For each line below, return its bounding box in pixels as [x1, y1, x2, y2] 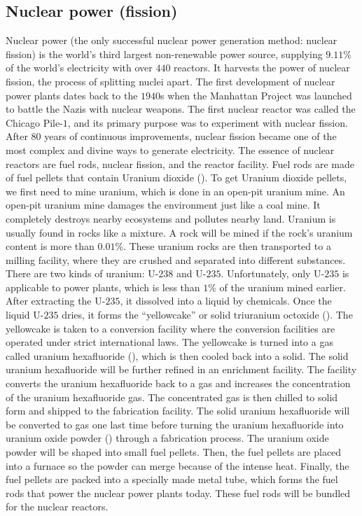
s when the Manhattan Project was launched [160, 88, 352, 102]
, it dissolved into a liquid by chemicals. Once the [120, 293, 332, 308]
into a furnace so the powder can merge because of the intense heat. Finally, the [6, 458, 349, 473]
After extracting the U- [6, 293, 106, 308]
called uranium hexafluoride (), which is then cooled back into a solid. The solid [6, 348, 349, 363]
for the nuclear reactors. [6, 499, 109, 514]
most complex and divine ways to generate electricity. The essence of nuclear [6, 142, 335, 157]
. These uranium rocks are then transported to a [123, 239, 331, 253]
